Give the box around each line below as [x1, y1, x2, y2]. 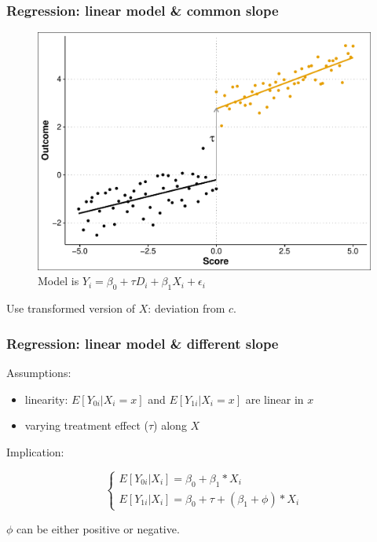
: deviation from [148, 300, 225, 317]
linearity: [24, 390, 68, 407]
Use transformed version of [6, 300, 136, 317]
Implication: [6, 443, 64, 460]
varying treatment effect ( [24, 417, 148, 434]
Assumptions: [6, 364, 71, 381]
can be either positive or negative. [16, 520, 180, 537]
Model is [38, 273, 79, 289]
